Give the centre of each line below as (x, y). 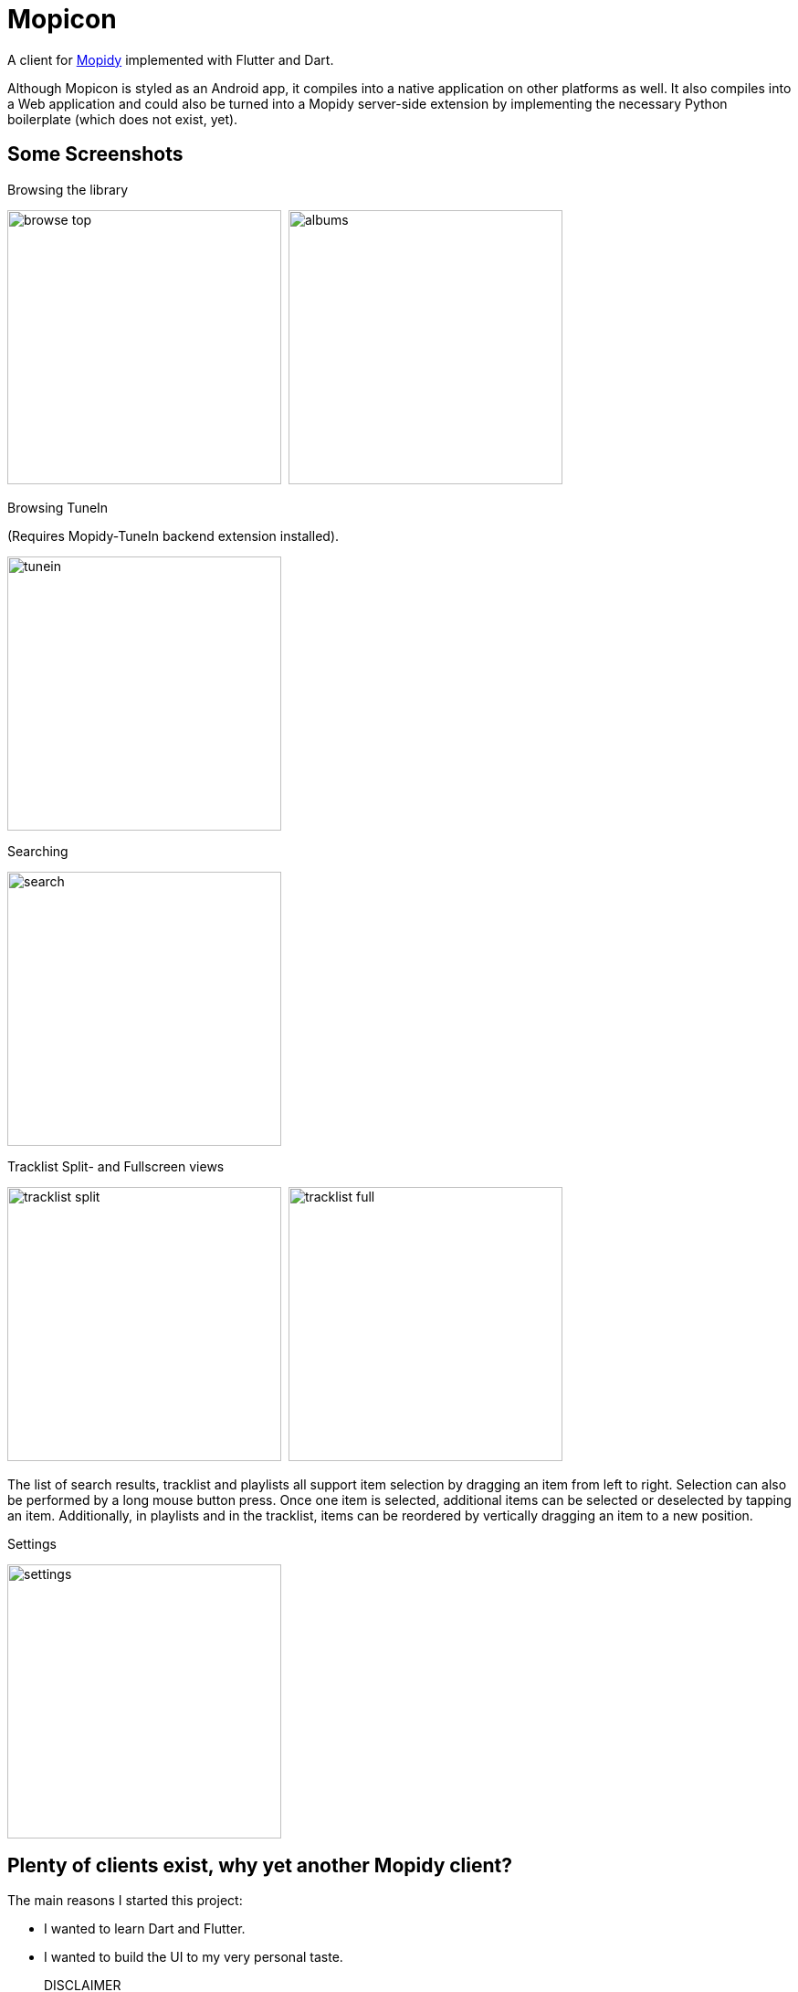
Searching (38, 851)
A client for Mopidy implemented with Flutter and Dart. (171, 59)
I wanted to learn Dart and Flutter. (145, 1929)
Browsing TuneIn (58, 507)
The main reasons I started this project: (125, 1901)
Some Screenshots (95, 154)
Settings (32, 1543)
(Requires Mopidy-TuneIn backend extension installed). (173, 535)
